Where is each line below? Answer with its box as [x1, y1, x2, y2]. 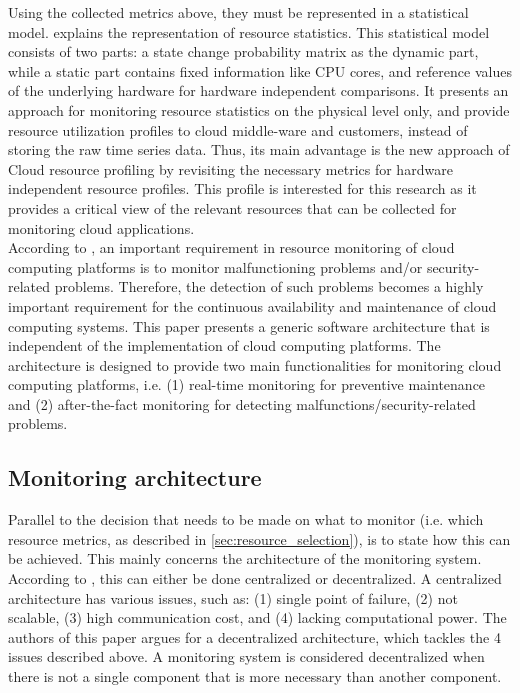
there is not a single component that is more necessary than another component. [8, 666, 502, 687]
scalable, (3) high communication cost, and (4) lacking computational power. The [8, 607, 507, 628]
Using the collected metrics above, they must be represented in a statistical [8, 2, 469, 22]
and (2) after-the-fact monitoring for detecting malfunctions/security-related [8, 393, 476, 414]
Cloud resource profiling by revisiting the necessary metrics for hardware [8, 158, 453, 179]
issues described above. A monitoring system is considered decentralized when [8, 646, 485, 667]
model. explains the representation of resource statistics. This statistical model [8, 21, 490, 42]
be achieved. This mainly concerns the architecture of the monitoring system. [8, 548, 482, 569]
